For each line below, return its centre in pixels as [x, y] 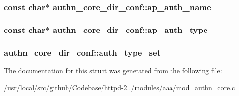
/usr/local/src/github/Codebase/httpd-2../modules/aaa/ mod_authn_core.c [119, 87]
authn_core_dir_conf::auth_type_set [82, 52]
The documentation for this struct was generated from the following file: [113, 70]
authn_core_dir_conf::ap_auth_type [130, 29]
